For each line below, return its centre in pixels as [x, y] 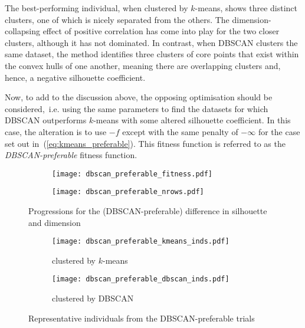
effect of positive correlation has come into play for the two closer [161, 31]
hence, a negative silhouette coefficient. [75, 77]
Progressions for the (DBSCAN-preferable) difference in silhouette [148, 211]
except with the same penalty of [180, 131]
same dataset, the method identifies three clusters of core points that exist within [152, 54]
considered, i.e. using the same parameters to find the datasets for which [137, 108]
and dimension [55, 222]
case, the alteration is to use [56, 131]
